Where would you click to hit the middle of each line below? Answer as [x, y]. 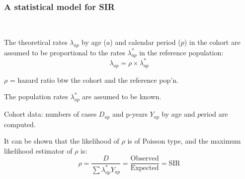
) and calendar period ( [145, 42]
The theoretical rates [36, 42]
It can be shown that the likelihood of [62, 141]
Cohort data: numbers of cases [50, 114]
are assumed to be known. [122, 96]
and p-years [130, 114]
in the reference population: [181, 52]
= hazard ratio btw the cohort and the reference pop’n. [94, 80]
